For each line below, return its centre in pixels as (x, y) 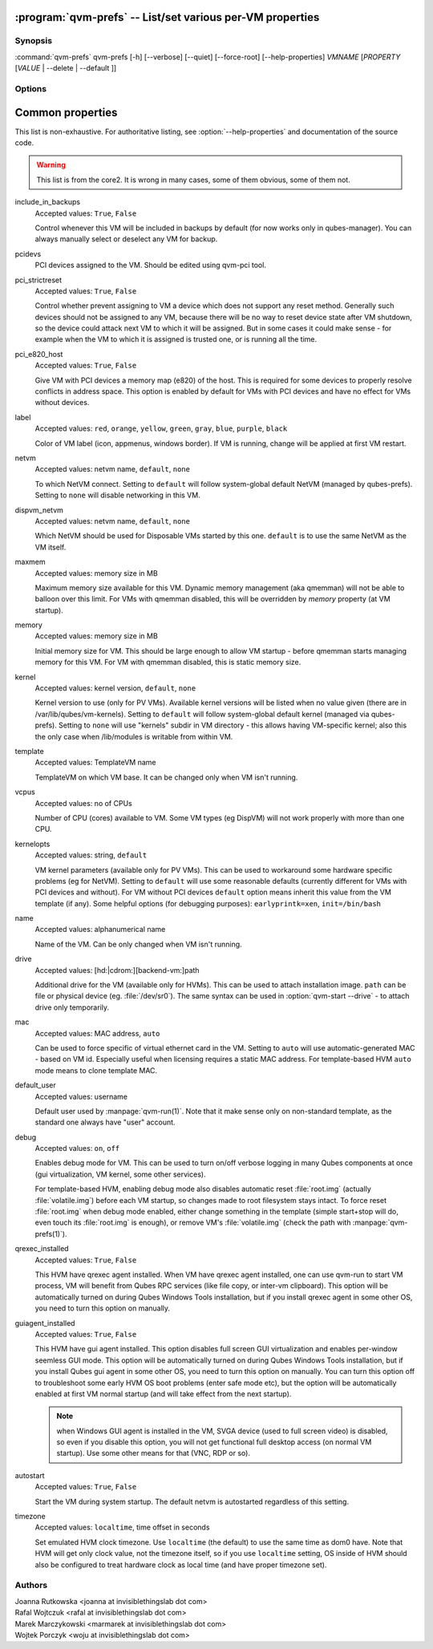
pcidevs (28, 253)
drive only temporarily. (72, 1007)
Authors (31, 1586)
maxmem (30, 562)
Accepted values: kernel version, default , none (115, 688)
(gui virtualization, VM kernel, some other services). (120, 1174)
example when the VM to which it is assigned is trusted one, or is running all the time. (176, 339)
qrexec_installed (42, 1249)
